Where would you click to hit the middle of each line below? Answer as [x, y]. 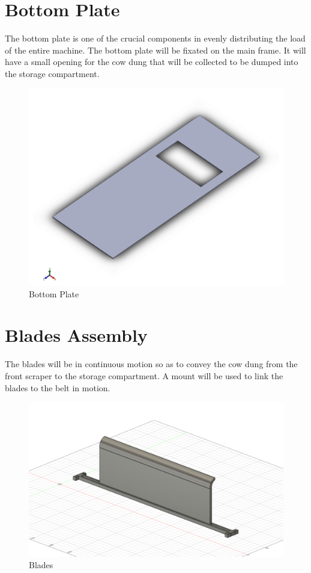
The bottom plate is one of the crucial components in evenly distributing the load [155, 38]
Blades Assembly [76, 335]
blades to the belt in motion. [58, 387]
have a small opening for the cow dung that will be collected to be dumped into [152, 62]
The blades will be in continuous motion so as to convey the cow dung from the [151, 364]
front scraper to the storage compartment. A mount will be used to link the [144, 375]
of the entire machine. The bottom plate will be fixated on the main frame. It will [155, 50]
